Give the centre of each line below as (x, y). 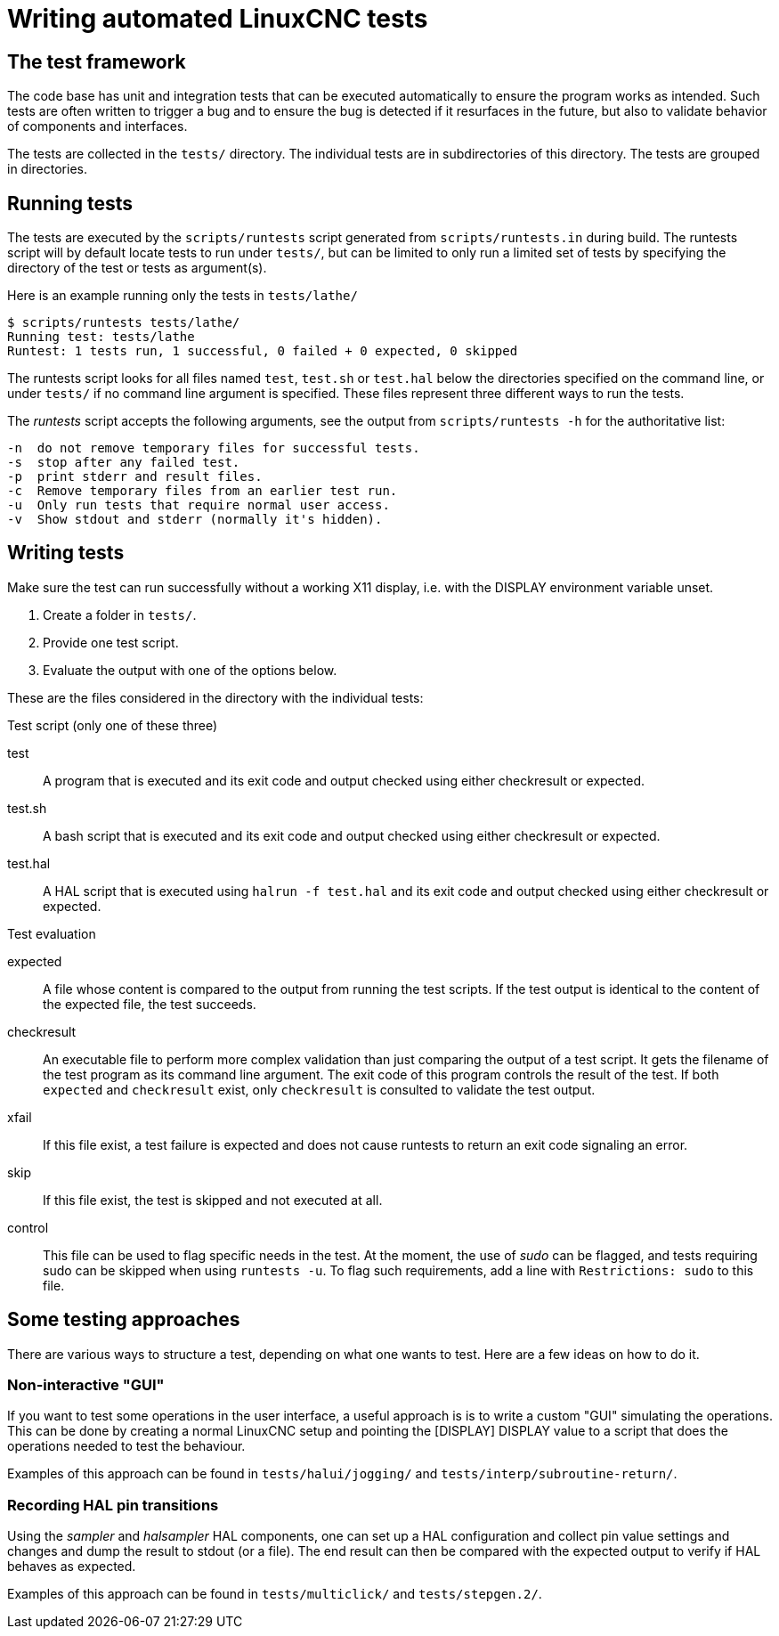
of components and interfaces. (97, 126)
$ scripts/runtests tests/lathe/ (124, 323)
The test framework (97, 61)
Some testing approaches (124, 1320)
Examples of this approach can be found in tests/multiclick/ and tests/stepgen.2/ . (275, 1594)
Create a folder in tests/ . (120, 615)
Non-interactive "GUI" (86, 1385)
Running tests (70, 203)
